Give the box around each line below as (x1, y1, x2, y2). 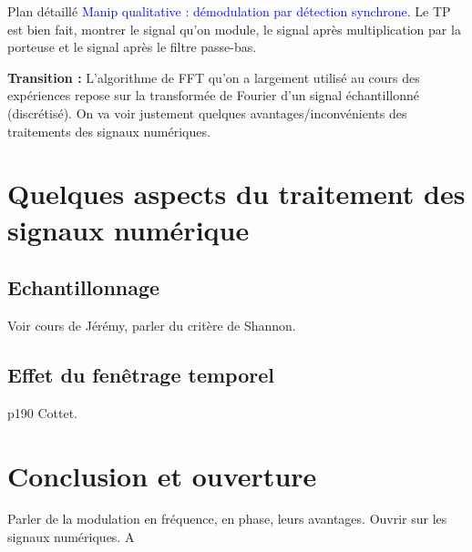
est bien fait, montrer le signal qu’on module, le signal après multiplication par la (7, 19, 461, 38)
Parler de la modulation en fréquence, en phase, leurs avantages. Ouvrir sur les (7, 509, 447, 528)
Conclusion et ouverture (7, 456, 317, 494)
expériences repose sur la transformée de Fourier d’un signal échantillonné (7, 86, 419, 105)
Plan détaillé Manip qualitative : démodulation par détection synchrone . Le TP (7, 2, 451, 20)
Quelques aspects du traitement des (7, 175, 466, 212)
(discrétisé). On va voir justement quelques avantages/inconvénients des (7, 103, 407, 122)
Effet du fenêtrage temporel (7, 360, 274, 388)
